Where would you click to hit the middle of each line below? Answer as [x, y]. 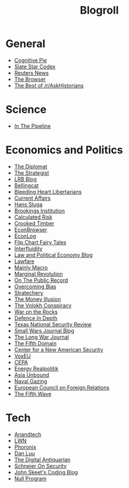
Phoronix [25, 447]
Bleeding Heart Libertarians [48, 191]
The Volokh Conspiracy [43, 305]
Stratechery [29, 292]
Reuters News [31, 73]
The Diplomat [31, 166]
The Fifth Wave [33, 393]
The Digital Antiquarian [42, 459]
